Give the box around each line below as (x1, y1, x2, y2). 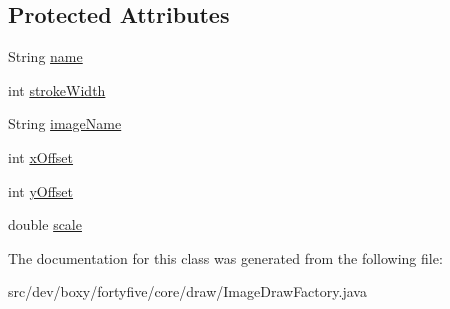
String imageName (8, 113, 122, 134)
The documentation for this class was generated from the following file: (8, 247, 443, 268)
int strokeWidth (8, 79, 106, 100)
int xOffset (8, 146, 74, 167)
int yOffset (8, 180, 74, 201)
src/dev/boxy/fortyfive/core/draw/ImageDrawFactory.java (8, 281, 367, 302)
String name (8, 46, 83, 67)
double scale (8, 214, 82, 235)
